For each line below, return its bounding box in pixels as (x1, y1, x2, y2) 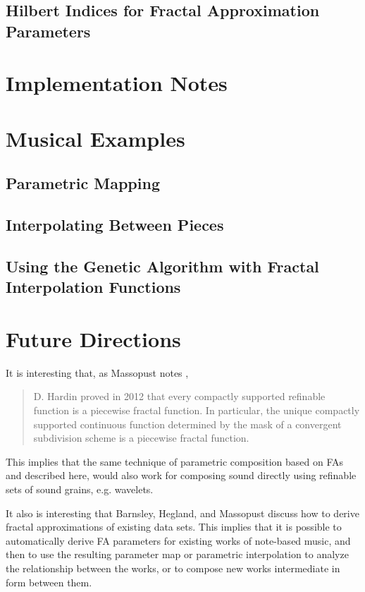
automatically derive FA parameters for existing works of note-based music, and (6, 533, 351, 548)
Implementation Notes (6, 68, 228, 97)
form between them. (6, 574, 92, 589)
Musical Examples (6, 123, 185, 152)
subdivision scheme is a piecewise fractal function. (33, 430, 249, 445)
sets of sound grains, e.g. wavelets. (6, 481, 154, 496)
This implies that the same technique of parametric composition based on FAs (6, 454, 344, 469)
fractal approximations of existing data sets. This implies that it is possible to (6, 519, 342, 534)
